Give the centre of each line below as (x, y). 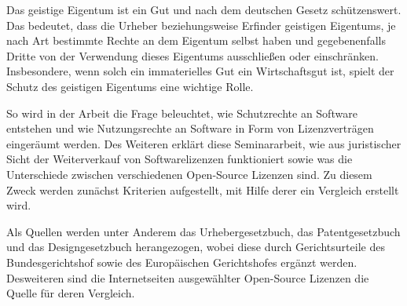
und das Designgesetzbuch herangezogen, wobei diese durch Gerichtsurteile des (196, 247)
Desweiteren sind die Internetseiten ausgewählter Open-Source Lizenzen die (188, 277)
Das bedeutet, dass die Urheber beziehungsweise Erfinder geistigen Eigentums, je (201, 25)
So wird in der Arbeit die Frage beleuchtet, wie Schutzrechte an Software (182, 113)
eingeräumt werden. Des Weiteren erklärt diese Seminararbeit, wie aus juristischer (204, 143)
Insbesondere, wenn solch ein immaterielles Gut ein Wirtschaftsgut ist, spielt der (200, 71)
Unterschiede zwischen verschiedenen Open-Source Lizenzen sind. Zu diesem (189, 174)
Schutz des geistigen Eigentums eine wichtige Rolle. (130, 86)
